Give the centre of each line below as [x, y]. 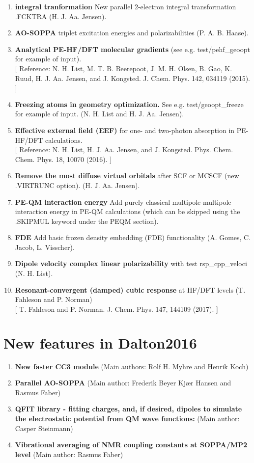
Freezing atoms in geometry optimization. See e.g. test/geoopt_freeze [129, 104]
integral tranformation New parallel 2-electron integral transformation [126, 6]
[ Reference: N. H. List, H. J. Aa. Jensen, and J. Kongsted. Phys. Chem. [124, 150]
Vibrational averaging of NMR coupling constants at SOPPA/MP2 [131, 445]
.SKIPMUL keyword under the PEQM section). [87, 221]
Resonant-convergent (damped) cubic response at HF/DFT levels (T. [130, 289]
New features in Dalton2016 [100, 342]
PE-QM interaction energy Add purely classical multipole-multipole [123, 202]
